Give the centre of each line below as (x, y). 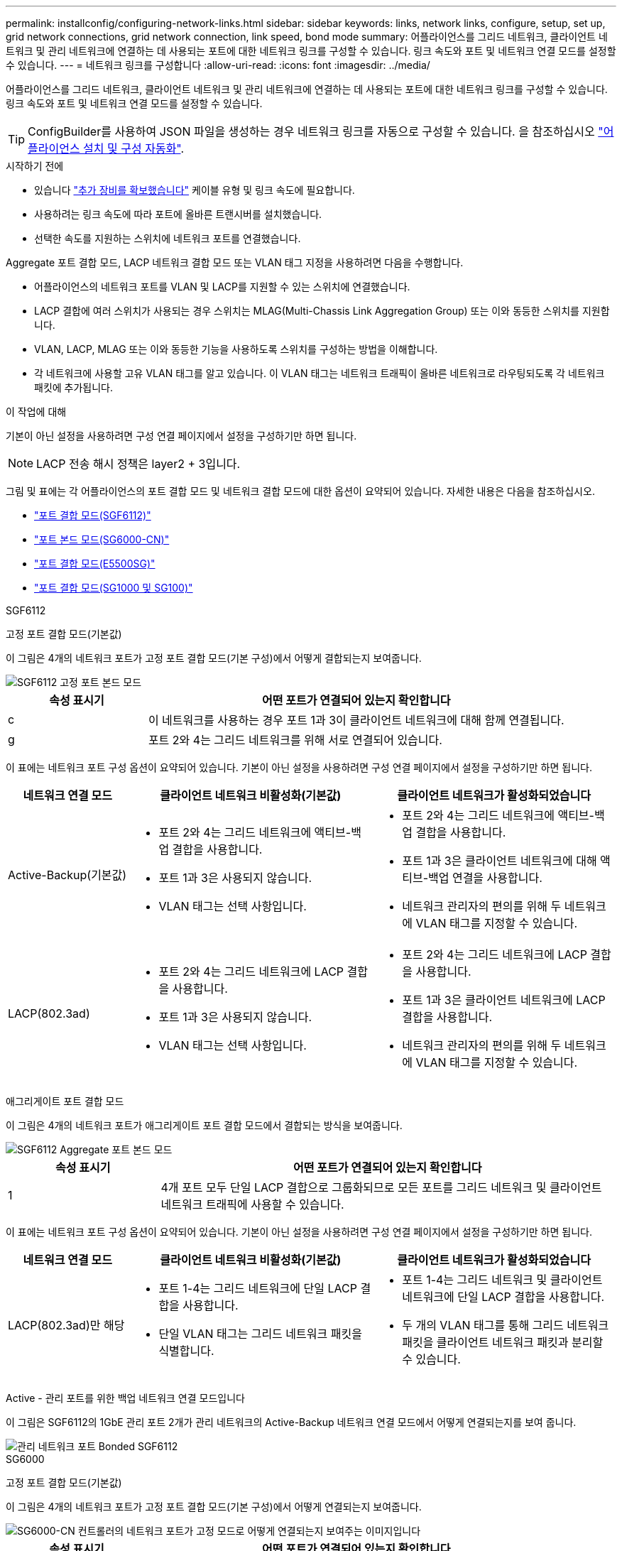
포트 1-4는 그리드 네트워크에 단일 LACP (258, 1288)
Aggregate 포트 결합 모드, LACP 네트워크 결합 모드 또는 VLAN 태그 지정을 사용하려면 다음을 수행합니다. (235, 262)
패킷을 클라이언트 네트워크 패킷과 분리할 (503, 1342)
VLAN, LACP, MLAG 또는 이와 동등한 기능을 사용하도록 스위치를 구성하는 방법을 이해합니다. (236, 349)
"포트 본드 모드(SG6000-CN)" (102, 539)
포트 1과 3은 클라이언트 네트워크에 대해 (500, 861)
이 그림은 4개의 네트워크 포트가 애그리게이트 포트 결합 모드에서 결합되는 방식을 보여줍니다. (204, 1125)
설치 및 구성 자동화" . (134, 148)
